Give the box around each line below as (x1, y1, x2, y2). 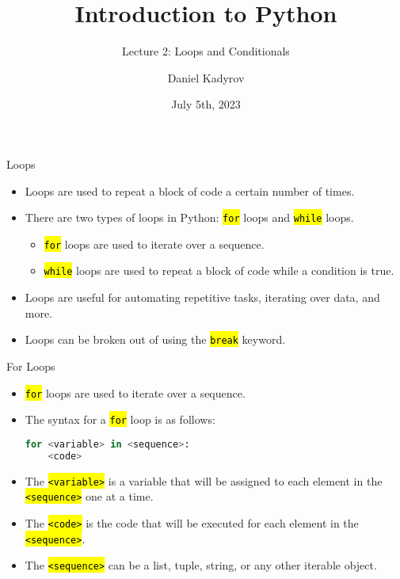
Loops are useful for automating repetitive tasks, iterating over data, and (25, 289, 380, 306)
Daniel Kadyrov (167, 69, 245, 86)
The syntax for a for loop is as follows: (25, 411, 215, 428)
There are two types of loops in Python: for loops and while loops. (25, 209, 354, 226)
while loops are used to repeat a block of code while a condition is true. (44, 262, 394, 279)
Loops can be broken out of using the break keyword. (25, 331, 286, 348)
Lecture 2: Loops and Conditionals (122, 43, 290, 59)
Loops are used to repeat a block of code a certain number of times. (25, 182, 355, 199)
